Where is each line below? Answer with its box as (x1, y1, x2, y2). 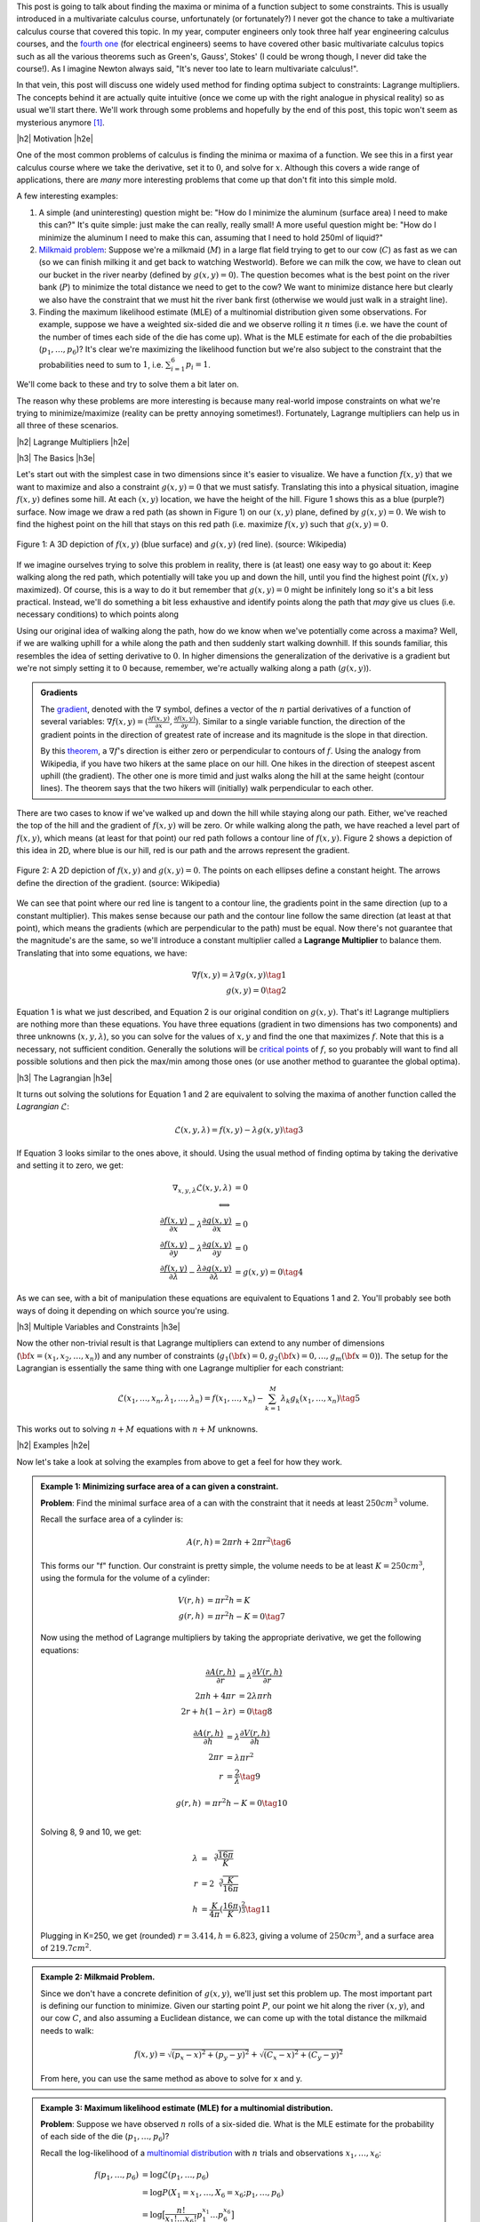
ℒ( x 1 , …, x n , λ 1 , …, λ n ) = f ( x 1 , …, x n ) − (117, 1394, 264, 1405)
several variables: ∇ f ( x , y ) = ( (40, 716, 148, 727)
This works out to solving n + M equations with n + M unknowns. (16, 1423, 259, 1435)
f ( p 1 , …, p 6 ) (94, 2170, 140, 2182)
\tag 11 (244, 1905, 271, 1914)
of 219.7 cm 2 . (40, 1942, 92, 1953)
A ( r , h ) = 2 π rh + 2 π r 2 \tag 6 (187, 1536, 292, 1547)
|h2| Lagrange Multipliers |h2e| (16, 436, 131, 447)
